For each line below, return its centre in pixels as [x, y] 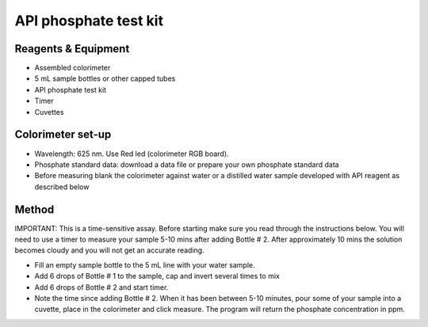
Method [34, 209]
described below [62, 187]
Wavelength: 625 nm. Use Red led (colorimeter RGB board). [132, 154]
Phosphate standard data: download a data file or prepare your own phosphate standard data [187, 164]
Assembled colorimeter [73, 68]
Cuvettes [49, 112]
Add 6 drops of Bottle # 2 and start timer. [101, 287]
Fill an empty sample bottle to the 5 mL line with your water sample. [145, 264]
